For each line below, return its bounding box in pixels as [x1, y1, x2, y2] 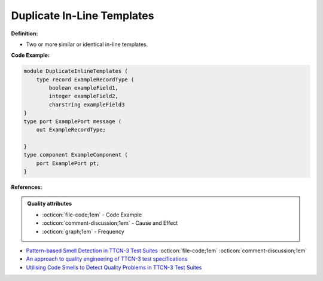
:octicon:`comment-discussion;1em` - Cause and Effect [42, 219, 178, 227]
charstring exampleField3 [48, 101, 125, 108]
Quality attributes [27, 200, 72, 207]
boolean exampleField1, [48, 84, 119, 91]
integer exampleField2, [48, 93, 119, 100]
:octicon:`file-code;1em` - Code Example [42, 211, 142, 218]
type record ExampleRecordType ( [36, 76, 135, 83]
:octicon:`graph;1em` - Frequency [42, 228, 125, 235]
